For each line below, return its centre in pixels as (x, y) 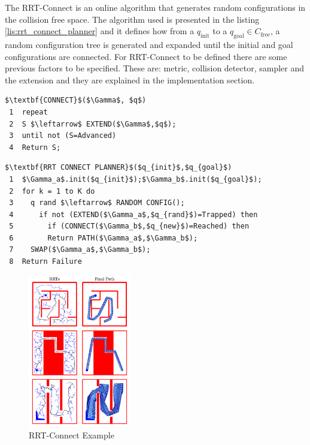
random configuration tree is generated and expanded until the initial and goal (149, 44)
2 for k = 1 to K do (52, 191)
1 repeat (28, 112)
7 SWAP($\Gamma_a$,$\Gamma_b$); (80, 250)
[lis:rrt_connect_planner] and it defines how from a (100, 31)
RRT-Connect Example (72, 435)
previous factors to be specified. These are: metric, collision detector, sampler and (154, 68)
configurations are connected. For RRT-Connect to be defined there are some (146, 56)
